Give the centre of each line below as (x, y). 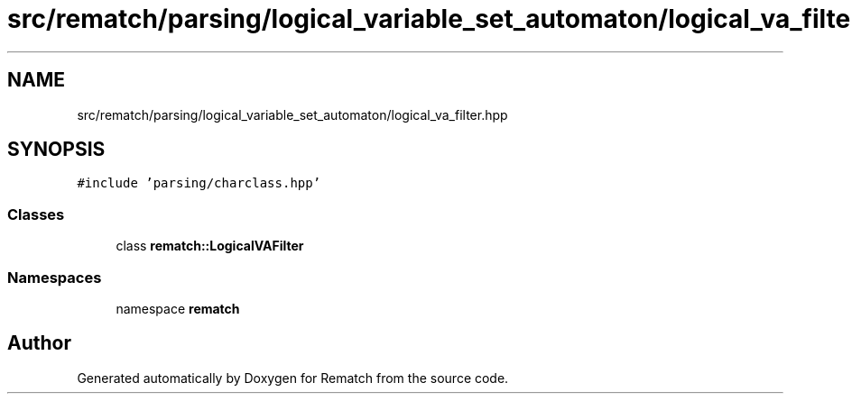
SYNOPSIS (56, 150)
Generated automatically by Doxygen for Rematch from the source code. (293, 378)
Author (39, 343)
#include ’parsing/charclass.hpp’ (199, 183)
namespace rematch (178, 308)
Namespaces (55, 277)
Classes (36, 214)
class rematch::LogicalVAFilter (210, 246)
